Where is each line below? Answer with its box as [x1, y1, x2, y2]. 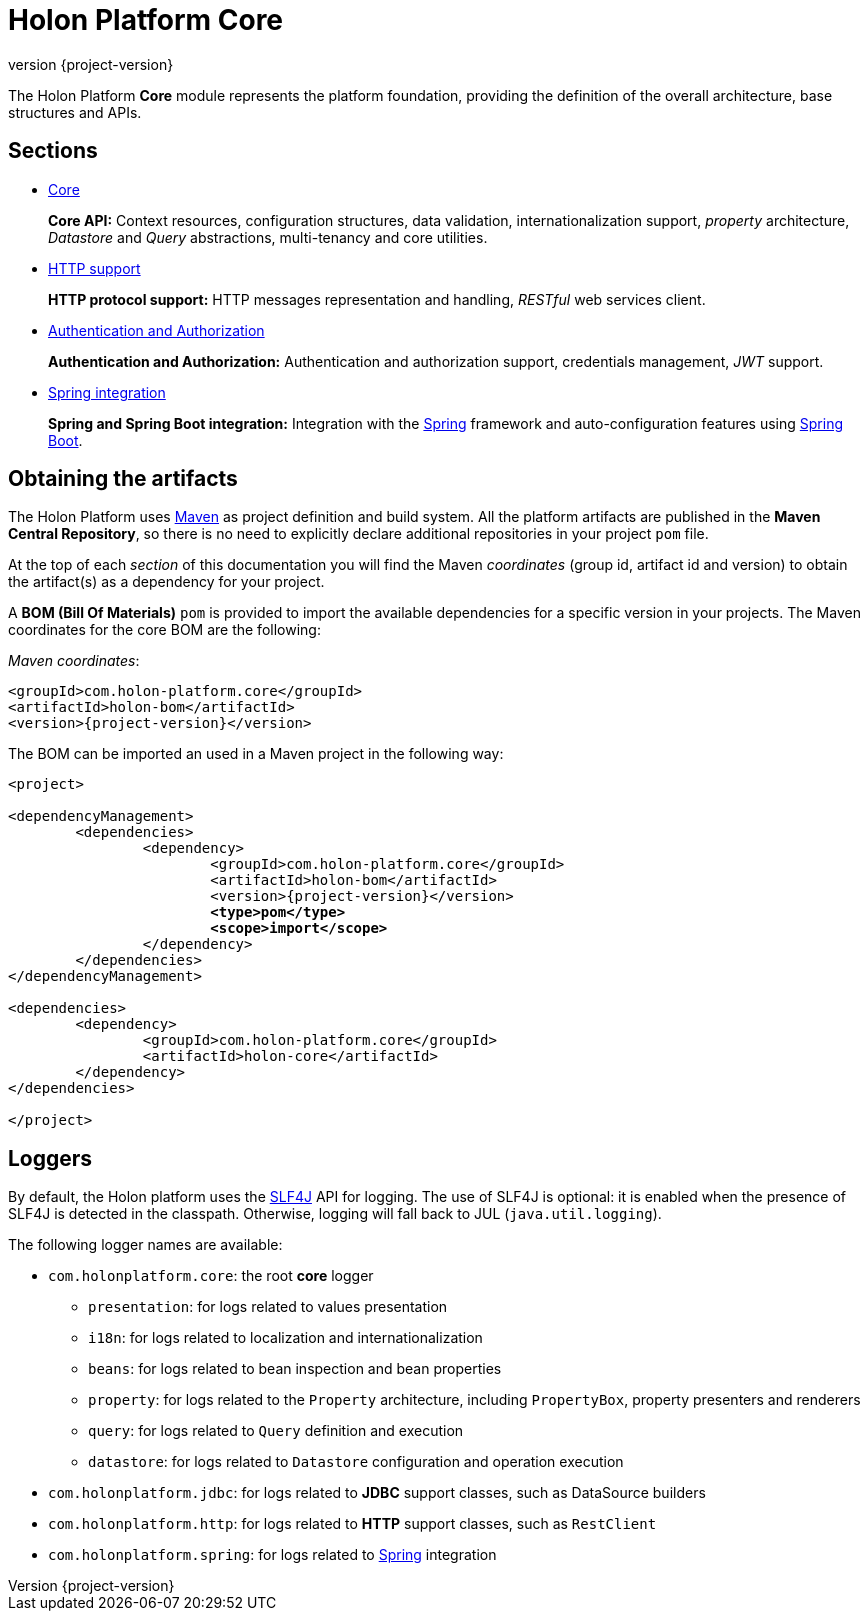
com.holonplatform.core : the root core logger [48, 1267, 374, 1285]
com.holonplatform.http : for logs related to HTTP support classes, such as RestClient [48, 1515, 657, 1533]
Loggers [8, 1145, 93, 1171]
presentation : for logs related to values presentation [88, 1298, 448, 1316]
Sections [8, 138, 98, 164]
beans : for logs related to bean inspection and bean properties [88, 1360, 502, 1378]
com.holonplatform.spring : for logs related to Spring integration [48, 1546, 497, 1564]
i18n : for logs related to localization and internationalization [88, 1329, 483, 1347]
